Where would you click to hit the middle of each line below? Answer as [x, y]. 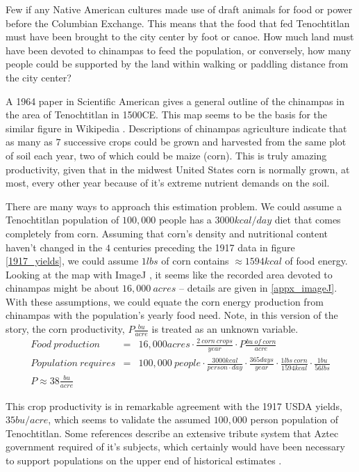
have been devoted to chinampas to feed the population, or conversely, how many [178, 50]
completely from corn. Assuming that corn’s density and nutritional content [167, 233]
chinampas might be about [62, 288]
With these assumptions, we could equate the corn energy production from [165, 301]
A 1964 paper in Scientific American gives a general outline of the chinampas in [175, 101]
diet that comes [308, 220]
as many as [29, 142]
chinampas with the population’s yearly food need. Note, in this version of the [172, 315]
